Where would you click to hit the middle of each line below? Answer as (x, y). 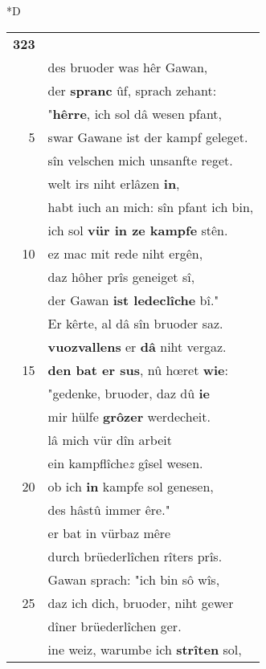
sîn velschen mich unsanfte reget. (140, 160)
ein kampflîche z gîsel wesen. (125, 463)
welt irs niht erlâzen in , (114, 183)
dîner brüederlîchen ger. (115, 626)
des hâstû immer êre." (109, 509)
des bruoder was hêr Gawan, (128, 67)
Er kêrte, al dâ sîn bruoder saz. (135, 323)
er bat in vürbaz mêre (109, 532)
